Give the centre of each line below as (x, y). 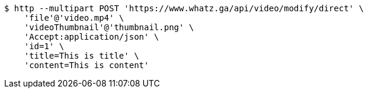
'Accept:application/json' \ (92, 37)
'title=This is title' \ (81, 56)
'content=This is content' (87, 65)
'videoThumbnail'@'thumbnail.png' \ (109, 27)
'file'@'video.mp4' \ (74, 18)
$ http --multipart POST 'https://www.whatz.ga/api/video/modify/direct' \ (184, 8)
